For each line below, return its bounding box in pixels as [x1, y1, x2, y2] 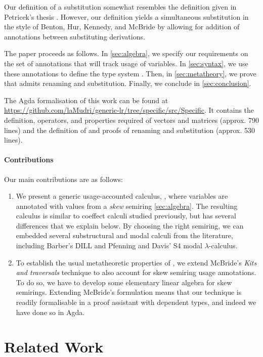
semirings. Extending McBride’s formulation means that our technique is [16, 287, 242, 297]
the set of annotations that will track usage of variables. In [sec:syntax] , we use [4, 58, 248, 68]
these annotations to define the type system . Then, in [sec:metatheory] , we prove [4, 68, 256, 78]
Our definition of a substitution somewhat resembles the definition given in [4, 2, 237, 12]
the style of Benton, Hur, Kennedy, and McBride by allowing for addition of [4, 21, 240, 32]
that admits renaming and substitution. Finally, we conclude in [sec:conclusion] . [4, 78, 251, 88]
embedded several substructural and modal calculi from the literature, [16, 230, 233, 241]
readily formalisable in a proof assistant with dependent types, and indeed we [16, 297, 256, 307]
